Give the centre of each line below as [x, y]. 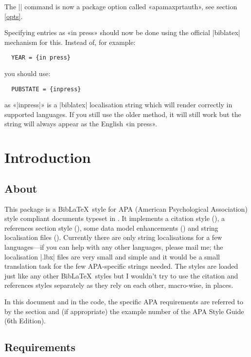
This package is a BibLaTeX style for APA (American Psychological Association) [126, 208]
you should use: [27, 73]
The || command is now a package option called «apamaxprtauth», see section [121, 6]
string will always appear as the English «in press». [81, 124]
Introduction [48, 157]
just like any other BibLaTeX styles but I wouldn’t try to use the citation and [121, 275]
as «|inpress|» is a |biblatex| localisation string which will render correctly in [118, 105]
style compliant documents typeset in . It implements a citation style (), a [115, 218]
